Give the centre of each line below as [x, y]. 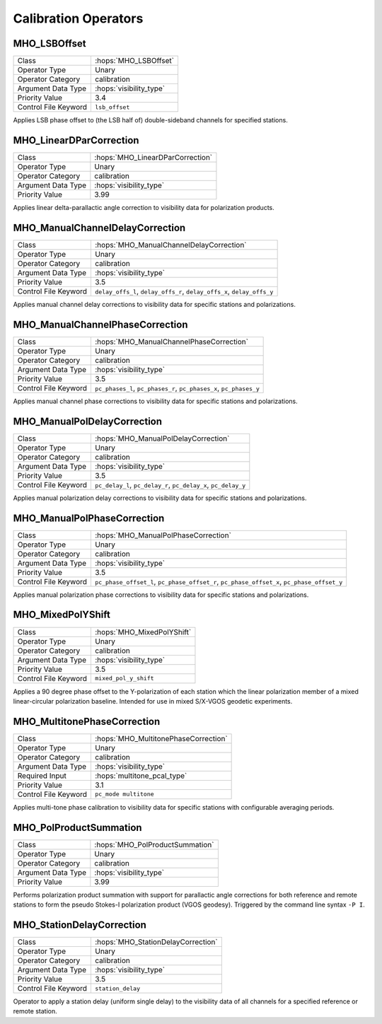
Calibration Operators [78, 18]
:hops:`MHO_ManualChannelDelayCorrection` [171, 245]
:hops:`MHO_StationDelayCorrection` [157, 942]
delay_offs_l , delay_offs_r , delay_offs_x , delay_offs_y [184, 291]
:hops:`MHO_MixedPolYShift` [143, 632]
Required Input [42, 776]
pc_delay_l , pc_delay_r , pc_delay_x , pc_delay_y [170, 484]
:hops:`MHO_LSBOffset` [135, 61]
